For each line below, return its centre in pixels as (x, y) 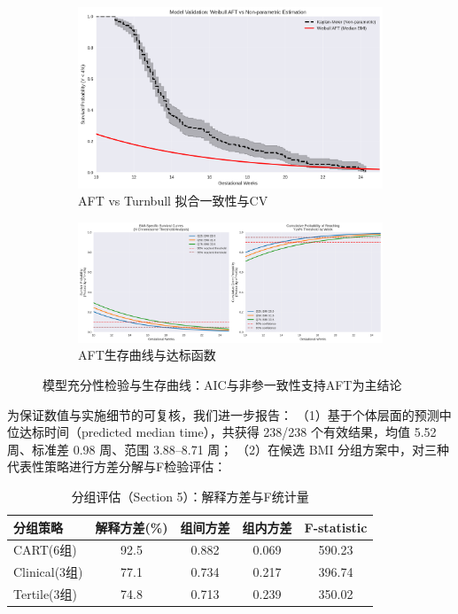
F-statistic (336, 527)
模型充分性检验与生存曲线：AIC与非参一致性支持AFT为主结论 (222, 385)
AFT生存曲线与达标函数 (147, 355)
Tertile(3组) (45, 594)
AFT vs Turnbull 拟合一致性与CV (173, 201)
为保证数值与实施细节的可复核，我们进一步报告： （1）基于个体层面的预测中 (229, 414)
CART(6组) (45, 550)
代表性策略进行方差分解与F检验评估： (117, 466)
